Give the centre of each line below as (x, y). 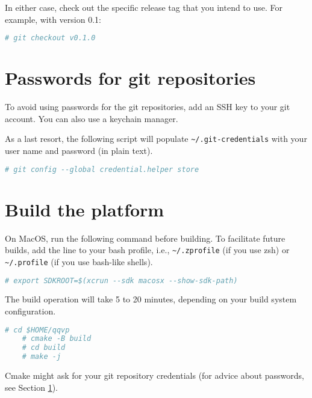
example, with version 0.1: (53, 19)
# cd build (44, 348)
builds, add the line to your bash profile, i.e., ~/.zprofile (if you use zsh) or (147, 250)
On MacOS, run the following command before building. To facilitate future (145, 238)
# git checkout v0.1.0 (50, 38)
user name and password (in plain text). (79, 151)
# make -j (42, 357)
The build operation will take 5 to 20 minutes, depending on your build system (151, 299)
